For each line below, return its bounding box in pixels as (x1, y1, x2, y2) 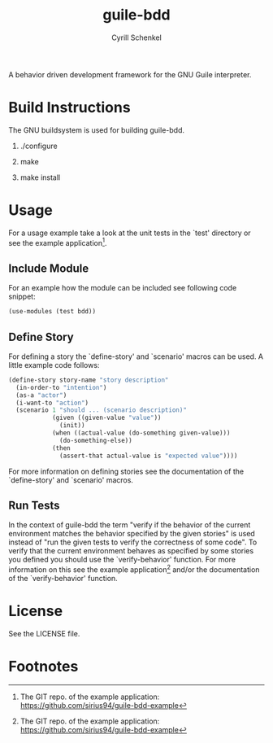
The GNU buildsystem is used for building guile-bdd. (8, 125, 185, 135)
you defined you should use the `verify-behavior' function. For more (8, 555, 236, 565)
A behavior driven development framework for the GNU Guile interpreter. (8, 69, 252, 79)
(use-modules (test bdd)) (8, 308, 96, 316)
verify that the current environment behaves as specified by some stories (8, 546, 254, 556)
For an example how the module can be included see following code (8, 283, 237, 293)
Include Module (8, 261, 89, 275)
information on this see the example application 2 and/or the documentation (8, 563, 260, 575)
